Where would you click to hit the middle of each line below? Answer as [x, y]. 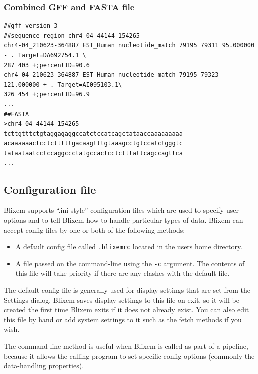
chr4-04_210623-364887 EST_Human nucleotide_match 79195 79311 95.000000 [129, 46]
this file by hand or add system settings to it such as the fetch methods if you [123, 319]
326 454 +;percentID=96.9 [47, 94]
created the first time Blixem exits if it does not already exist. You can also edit [127, 309]
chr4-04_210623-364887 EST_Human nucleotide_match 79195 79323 [111, 75]
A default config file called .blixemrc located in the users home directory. [129, 247]
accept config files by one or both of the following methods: [95, 230]
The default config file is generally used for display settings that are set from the [127, 290]
